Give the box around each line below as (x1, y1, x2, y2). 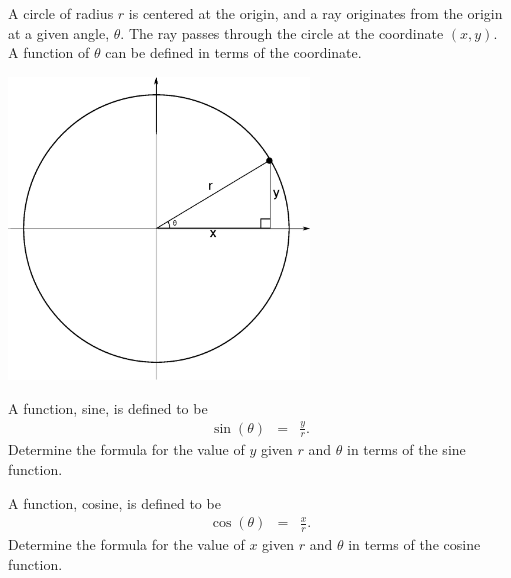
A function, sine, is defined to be (8, 397, 208, 418)
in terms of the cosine (348, 534, 481, 555)
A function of (8, 42, 90, 63)
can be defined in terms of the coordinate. (105, 42, 362, 63)
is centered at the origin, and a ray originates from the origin (128, 3, 503, 23)
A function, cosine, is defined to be (8, 492, 221, 513)
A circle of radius (8, 3, 114, 23)
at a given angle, (8, 22, 110, 43)
